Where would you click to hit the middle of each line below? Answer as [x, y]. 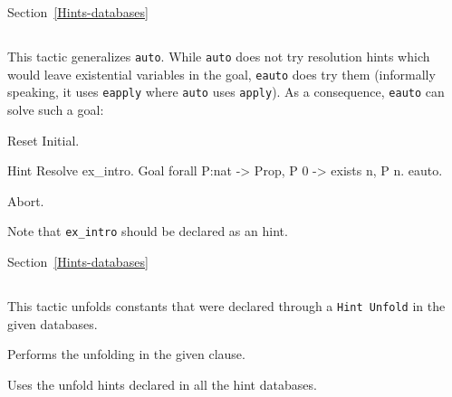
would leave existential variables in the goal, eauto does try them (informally [221, 74]
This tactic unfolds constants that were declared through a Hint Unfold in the [226, 305]
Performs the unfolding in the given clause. [126, 354]
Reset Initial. [43, 140]
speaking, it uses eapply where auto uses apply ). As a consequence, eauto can [226, 92]
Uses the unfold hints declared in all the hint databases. [162, 384]
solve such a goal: [56, 109]
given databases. [53, 323]
